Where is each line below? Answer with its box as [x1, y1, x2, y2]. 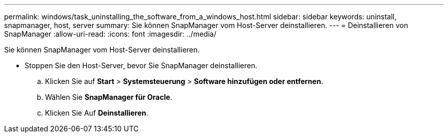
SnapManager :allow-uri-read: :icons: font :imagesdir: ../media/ [4, 30, 216, 38]
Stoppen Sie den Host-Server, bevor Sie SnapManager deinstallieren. [25, 61, 257, 70]
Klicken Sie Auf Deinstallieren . [45, 108, 148, 117]
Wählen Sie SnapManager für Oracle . [45, 93, 172, 101]
